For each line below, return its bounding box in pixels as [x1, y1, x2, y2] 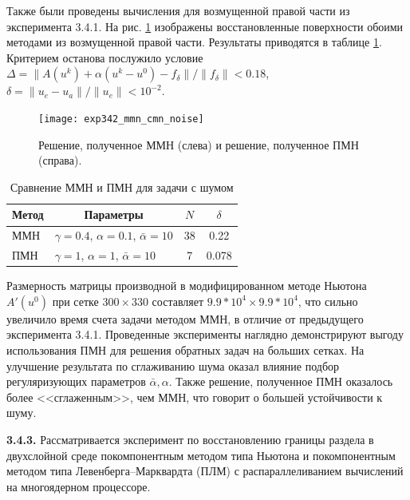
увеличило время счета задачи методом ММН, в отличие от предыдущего [6, 310, 364, 327]
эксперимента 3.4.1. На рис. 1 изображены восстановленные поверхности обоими [6, 18, 404, 34]
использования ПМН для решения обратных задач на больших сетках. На [6, 341, 365, 358]
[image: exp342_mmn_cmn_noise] [38, 113, 204, 125]
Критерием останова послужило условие [6, 49, 203, 65]
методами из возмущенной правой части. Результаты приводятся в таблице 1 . [6, 34, 382, 50]
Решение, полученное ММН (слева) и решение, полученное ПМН [38, 136, 359, 153]
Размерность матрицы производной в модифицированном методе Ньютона [6, 277, 367, 294]
